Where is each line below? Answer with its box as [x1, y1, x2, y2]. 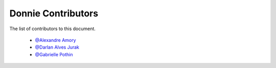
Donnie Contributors [9, 8, 99, 19]
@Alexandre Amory [35, 37, 76, 43]
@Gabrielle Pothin [35, 51, 74, 57]
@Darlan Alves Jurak [35, 44, 79, 51]
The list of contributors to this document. [9, 26, 96, 32]
